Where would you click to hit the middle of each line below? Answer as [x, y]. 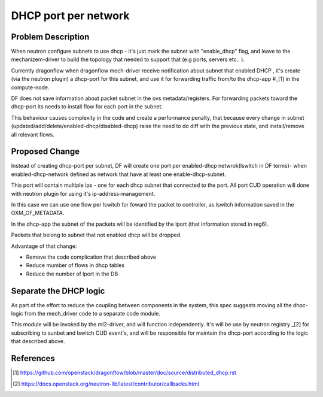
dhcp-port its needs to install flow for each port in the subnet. [87, 107]
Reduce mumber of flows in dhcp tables [75, 265]
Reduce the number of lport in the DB [72, 274]
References [33, 358]
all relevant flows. [33, 134]
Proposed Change [45, 152]
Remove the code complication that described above [91, 257]
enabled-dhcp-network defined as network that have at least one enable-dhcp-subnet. [119, 174]
